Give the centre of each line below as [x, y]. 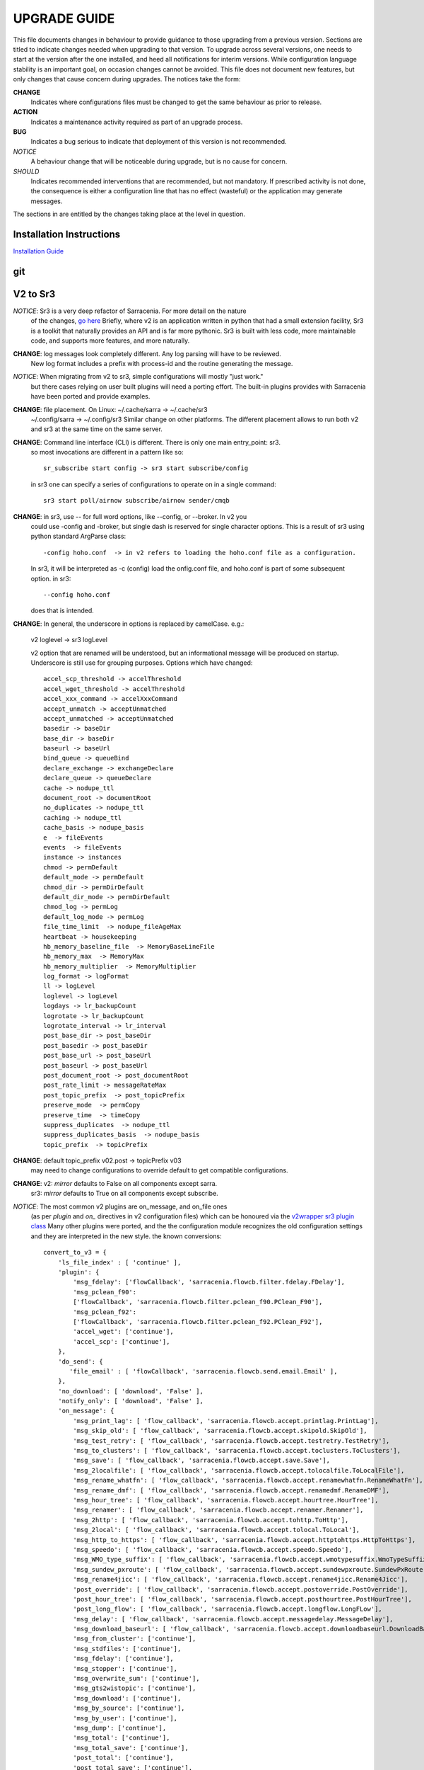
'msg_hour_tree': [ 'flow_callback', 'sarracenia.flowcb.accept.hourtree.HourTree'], [226, 1500]
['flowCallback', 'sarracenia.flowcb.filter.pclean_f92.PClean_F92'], [198, 1321]
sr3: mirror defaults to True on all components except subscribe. [124, 1194]
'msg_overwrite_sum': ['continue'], [137, 1679]
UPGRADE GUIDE [64, 18]
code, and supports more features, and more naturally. [110, 341]
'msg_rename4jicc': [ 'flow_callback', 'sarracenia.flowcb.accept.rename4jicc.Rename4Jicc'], [241, 1580]
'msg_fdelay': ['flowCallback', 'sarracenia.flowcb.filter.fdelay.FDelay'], [209, 1282]
